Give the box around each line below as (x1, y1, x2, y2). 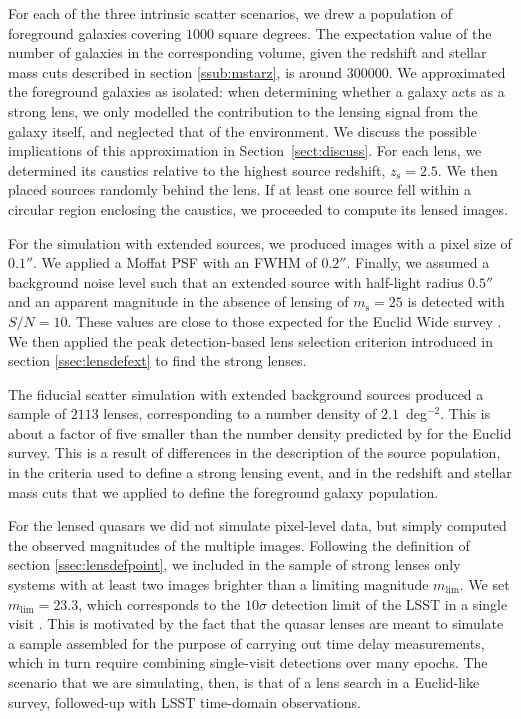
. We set (459, 574, 510, 595)
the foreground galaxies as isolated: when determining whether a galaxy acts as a (8, 81, 505, 102)
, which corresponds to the (78, 593, 241, 614)
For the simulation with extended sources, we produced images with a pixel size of (8, 232, 512, 253)
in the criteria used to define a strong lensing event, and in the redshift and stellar (8, 462, 512, 483)
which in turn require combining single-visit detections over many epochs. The (8, 652, 488, 673)
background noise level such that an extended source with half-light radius (8, 271, 464, 292)
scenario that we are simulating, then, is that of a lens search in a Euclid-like (8, 672, 480, 692)
